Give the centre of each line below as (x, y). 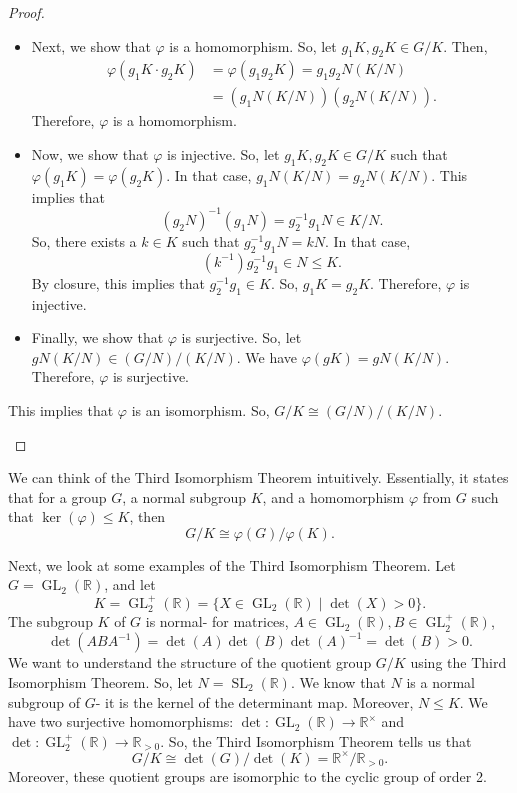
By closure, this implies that (118, 282)
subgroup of (44, 701)
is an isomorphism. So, (200, 409)
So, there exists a (84, 240)
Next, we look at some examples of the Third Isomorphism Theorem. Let (232, 564)
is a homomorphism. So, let (253, 45)
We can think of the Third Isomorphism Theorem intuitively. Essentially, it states (258, 477)
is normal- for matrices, (217, 621)
